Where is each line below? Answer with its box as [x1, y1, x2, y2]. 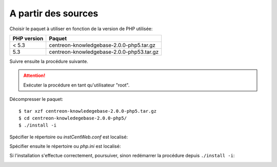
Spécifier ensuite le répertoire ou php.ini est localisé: [9, 143, 121, 150]
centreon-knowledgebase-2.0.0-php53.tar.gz [49, 48, 159, 55]
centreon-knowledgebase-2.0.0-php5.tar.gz [49, 41, 156, 49]
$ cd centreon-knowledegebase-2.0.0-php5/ [18, 115, 127, 121]
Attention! [23, 72, 46, 79]
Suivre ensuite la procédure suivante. [9, 58, 88, 64]
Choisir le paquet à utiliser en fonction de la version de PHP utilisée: [9, 26, 153, 32]
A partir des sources [9, 8, 98, 19]
